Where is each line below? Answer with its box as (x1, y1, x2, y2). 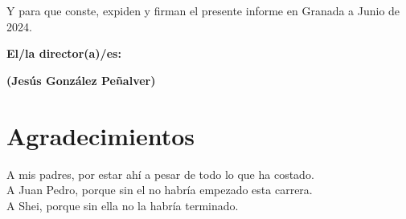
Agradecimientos (6, 119, 195, 152)
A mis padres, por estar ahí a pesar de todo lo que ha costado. (6, 165, 314, 182)
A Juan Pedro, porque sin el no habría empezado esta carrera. (6, 181, 313, 198)
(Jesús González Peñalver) (6, 71, 156, 88)
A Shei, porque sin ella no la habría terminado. (6, 197, 239, 213)
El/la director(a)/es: (6, 45, 121, 62)
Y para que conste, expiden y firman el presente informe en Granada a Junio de (6, 2, 400, 18)
